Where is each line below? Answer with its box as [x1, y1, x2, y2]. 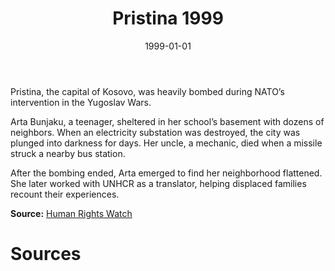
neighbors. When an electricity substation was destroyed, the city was [10, 126, 301, 138]
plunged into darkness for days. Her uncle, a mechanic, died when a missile [10, 137, 323, 149]
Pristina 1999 [112, 7, 224, 30]
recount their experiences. [10, 188, 120, 200]
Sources [10, 243, 82, 266]
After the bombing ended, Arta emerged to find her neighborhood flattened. [10, 167, 323, 179]
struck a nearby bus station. [10, 147, 126, 159]
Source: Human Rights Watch [10, 207, 133, 219]
